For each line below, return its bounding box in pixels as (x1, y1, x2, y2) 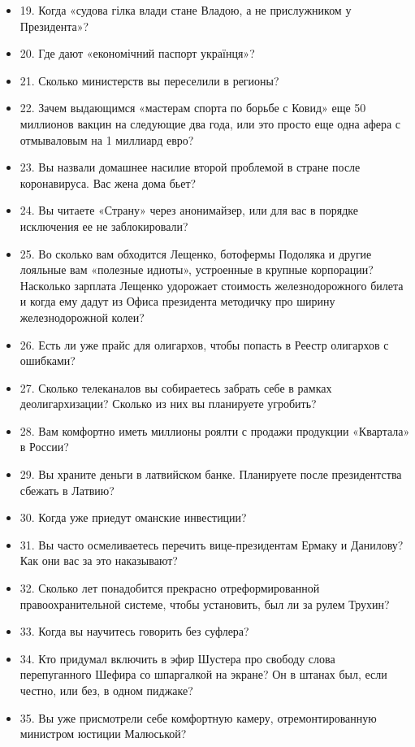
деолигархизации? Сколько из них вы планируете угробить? (19, 395, 317, 412)
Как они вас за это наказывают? (19, 552, 178, 569)
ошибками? (19, 352, 76, 369)
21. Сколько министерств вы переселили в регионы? (19, 72, 279, 89)
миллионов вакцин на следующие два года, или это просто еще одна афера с (19, 115, 401, 132)
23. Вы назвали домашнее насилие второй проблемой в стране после (19, 159, 361, 176)
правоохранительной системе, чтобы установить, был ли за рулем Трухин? (19, 595, 390, 612)
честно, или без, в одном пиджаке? (19, 682, 193, 698)
